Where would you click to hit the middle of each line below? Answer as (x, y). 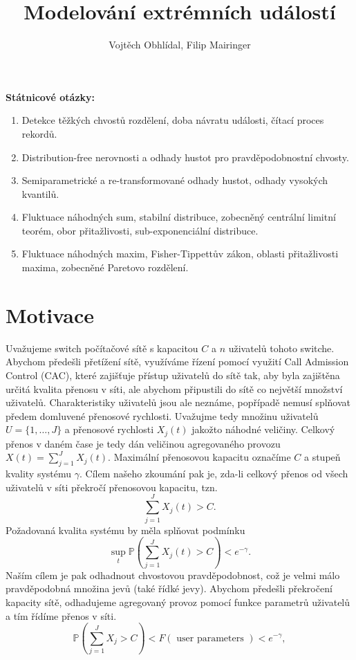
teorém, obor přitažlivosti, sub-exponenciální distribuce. (140, 230)
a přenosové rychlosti (109, 429)
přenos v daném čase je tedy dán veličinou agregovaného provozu (143, 443)
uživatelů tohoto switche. (281, 348)
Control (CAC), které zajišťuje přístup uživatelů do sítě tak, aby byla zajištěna (173, 375)
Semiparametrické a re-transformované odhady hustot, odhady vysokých (175, 180)
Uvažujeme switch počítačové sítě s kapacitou (102, 348)
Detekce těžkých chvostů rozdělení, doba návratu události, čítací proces (173, 120)
